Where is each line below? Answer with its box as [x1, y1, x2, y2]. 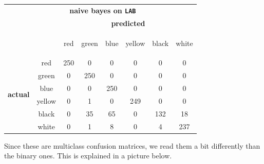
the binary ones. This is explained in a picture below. [4, 150, 172, 161]
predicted [111, 17, 145, 28]
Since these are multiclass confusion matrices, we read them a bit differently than [4, 140, 260, 151]
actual [8, 89, 30, 100]
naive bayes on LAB [69, 5, 136, 15]
